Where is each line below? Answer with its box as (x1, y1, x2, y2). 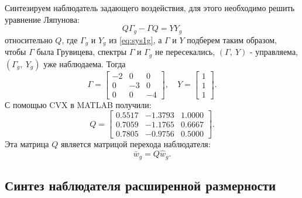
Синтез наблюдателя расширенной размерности (5, 176, 276, 194)
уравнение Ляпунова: (5, 13, 80, 25)
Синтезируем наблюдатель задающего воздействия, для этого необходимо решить (5, 2, 295, 13)
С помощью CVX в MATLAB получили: (5, 98, 152, 110)
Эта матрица (5, 138, 49, 150)
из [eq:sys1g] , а (109, 33, 162, 46)
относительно (5, 33, 53, 46)
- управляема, (250, 46, 298, 58)
